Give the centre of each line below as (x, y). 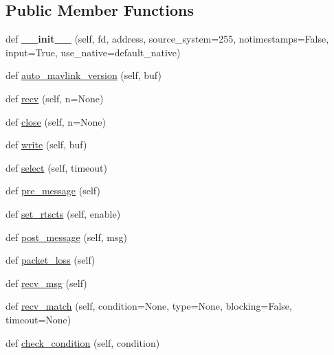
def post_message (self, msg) (66, 237)
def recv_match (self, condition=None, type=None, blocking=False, (149, 306)
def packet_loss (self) (51, 260)
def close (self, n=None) (56, 121)
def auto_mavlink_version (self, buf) (83, 75)
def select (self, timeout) (56, 167)
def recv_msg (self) (46, 283)
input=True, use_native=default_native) (93, 52)
